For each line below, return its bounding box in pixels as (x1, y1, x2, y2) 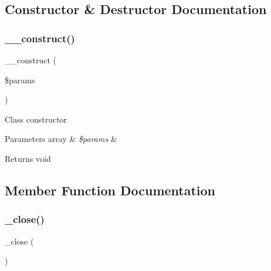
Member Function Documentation (5, 181, 216, 199)
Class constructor (5, 113, 67, 125)
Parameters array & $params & (5, 133, 117, 145)
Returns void (5, 152, 51, 164)
